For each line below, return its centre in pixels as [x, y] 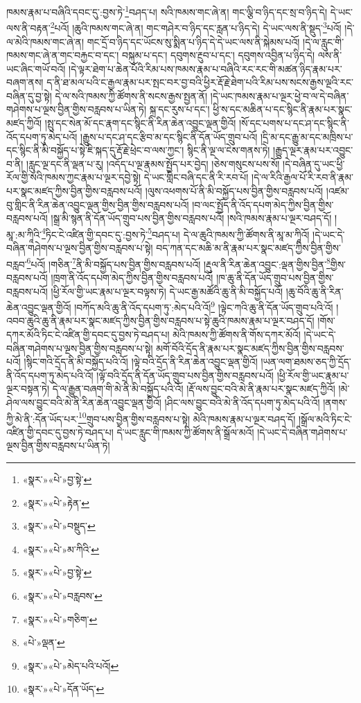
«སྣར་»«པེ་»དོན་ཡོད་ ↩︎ [63, 689]
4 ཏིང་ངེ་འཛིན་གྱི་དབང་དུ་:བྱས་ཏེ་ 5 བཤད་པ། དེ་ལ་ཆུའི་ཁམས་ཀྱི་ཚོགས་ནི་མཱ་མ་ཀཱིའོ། [176, 233]
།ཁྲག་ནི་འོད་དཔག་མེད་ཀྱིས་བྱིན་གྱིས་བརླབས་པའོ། [132, 277]
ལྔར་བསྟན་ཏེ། [28, 389]
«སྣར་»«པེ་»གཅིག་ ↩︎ [60, 619]
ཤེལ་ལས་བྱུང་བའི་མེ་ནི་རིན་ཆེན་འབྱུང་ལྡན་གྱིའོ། [84, 402]
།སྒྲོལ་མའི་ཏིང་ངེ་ [325, 418]
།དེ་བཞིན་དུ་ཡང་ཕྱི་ [314, 163]
